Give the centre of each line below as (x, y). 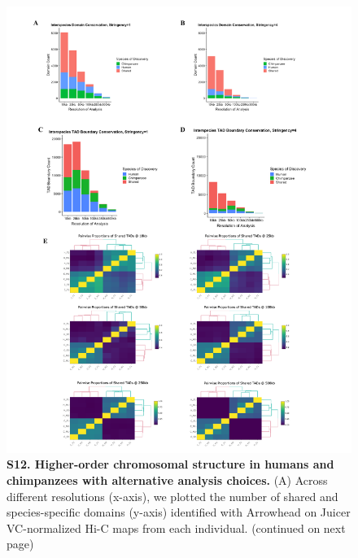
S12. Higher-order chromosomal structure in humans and (170, 464)
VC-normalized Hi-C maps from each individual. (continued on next (176, 527)
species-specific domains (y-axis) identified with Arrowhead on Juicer (179, 512)
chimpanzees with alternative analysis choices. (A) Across (167, 480)
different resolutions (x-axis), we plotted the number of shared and (172, 496)
